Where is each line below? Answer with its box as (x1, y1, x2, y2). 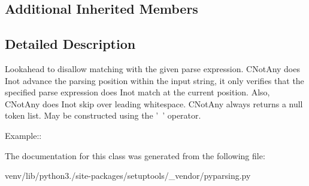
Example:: (5, 129, 42, 141)
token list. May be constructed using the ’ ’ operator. (5, 109, 201, 122)
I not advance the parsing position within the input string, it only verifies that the (5, 74, 304, 86)
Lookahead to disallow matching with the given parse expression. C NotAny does (5, 62, 300, 75)
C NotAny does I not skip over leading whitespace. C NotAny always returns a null (5, 97, 303, 110)
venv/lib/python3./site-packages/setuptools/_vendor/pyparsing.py (5, 169, 251, 182)
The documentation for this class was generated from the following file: (5, 149, 265, 162)
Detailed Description (5, 35, 136, 53)
